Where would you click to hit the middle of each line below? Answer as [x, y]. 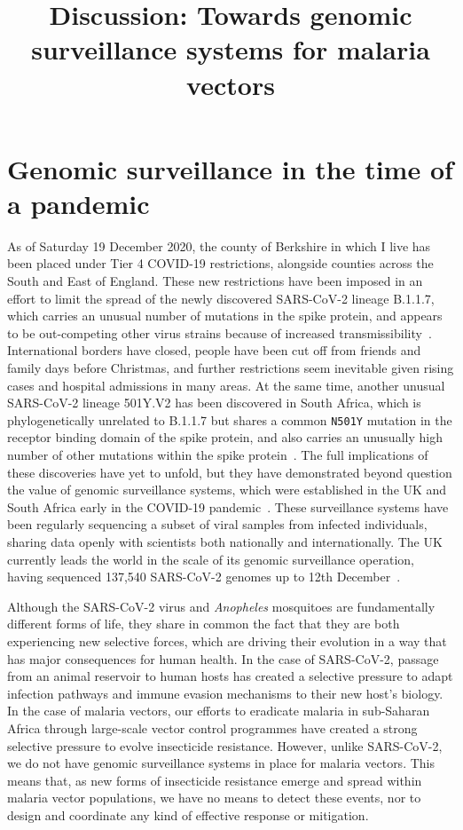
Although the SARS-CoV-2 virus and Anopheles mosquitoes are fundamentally [221, 606]
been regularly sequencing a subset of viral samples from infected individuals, [217, 524]
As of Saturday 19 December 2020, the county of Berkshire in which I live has [219, 245]
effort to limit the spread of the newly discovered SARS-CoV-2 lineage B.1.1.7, [221, 298]
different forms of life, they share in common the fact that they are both [204, 624]
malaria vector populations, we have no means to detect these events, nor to [214, 798]
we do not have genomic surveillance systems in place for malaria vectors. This [221, 763]
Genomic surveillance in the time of [230, 168]
